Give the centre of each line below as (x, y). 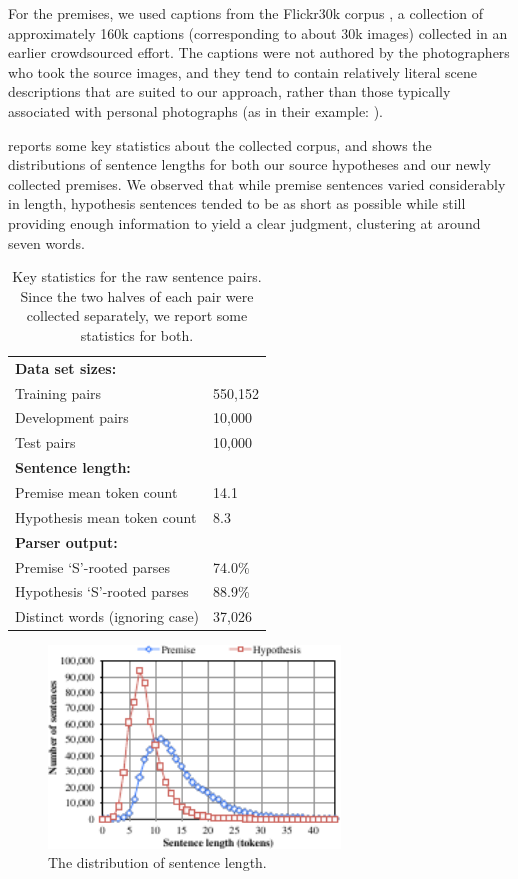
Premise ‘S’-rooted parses (92, 566)
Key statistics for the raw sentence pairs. (137, 276)
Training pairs (58, 392)
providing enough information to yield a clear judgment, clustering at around (244, 222)
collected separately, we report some (137, 315)
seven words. (46, 242)
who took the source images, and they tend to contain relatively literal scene (242, 71)
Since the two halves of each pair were (137, 295)
